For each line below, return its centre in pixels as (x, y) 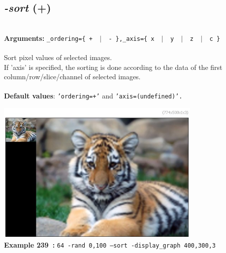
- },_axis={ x (131, 39)
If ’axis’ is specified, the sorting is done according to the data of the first (113, 67)
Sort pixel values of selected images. (58, 57)
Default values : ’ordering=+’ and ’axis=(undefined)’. (93, 96)
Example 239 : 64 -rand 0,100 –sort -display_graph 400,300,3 (110, 245)
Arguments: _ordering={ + (48, 38)
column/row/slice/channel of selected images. (72, 77)
